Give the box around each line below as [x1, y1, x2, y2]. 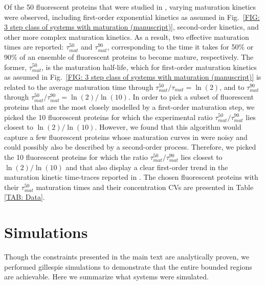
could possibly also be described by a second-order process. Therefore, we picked [4, 141, 256, 152]
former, [4, 61, 27, 72]
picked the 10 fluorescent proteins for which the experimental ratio [4, 111, 213, 122]
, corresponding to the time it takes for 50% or [107, 41, 254, 52]
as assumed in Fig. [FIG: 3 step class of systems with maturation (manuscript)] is [4, 72, 261, 82]
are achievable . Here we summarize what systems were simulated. [4, 271, 209, 282]
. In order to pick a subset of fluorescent [128, 91, 254, 102]
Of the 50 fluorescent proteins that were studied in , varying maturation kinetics [4, 2, 256, 12]
